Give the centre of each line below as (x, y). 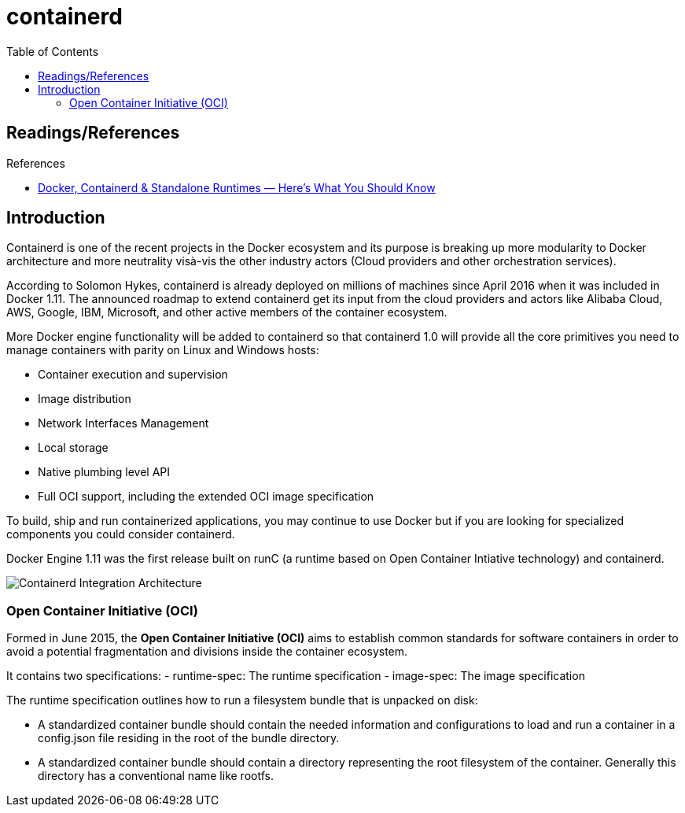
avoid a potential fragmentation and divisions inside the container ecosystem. (207, 652)
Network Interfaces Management (123, 423)
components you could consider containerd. (121, 534)
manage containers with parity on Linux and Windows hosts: (163, 350)
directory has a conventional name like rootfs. (156, 776)
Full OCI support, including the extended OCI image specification (206, 497)
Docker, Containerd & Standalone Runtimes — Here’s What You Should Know (237, 187)
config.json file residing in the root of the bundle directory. (189, 738)
